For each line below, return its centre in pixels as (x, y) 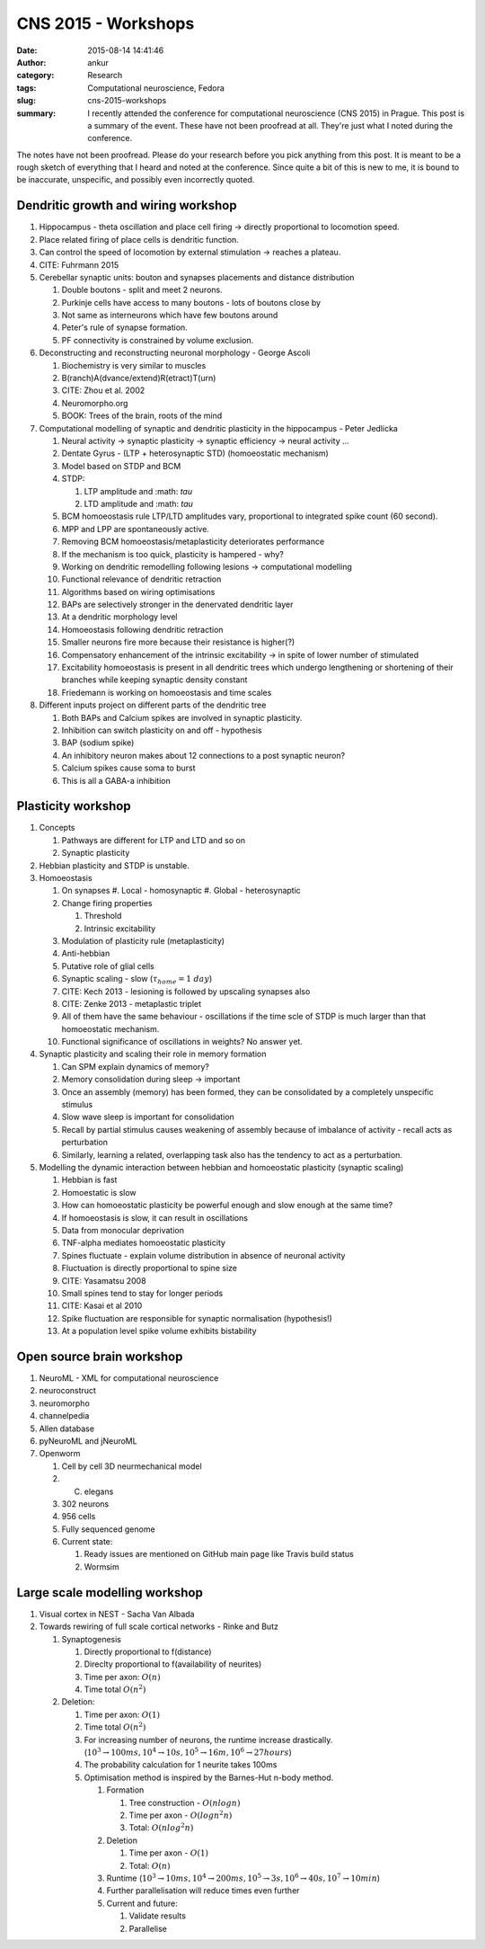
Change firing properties (107, 903)
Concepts (57, 828)
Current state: (87, 1542)
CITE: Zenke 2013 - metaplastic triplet (132, 1003)
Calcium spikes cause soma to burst (129, 768)
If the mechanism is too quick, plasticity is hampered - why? (173, 554)
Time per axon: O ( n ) (122, 1677)
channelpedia (64, 1416)
